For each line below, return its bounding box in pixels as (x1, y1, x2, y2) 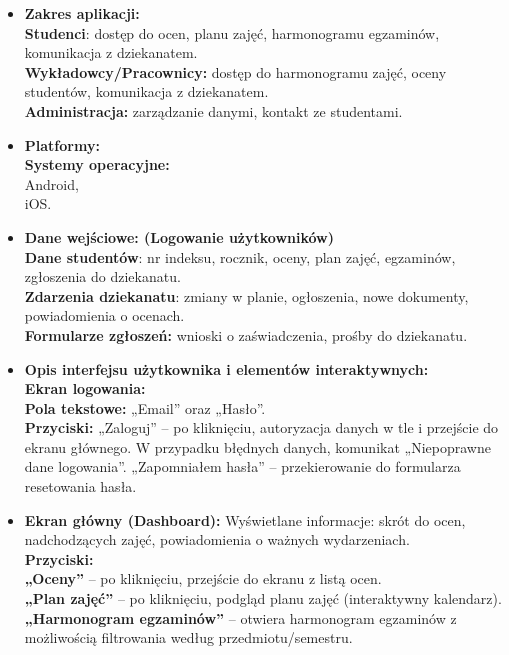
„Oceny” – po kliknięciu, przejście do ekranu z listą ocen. (24, 568, 382, 589)
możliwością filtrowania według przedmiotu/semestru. (24, 627, 353, 648)
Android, (24, 173, 79, 194)
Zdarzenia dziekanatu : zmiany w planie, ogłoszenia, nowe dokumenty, (24, 285, 469, 306)
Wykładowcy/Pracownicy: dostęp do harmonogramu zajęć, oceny (24, 61, 447, 82)
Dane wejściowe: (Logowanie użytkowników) (24, 226, 335, 247)
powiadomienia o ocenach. (24, 305, 185, 326)
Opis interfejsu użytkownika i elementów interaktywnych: (24, 358, 429, 379)
